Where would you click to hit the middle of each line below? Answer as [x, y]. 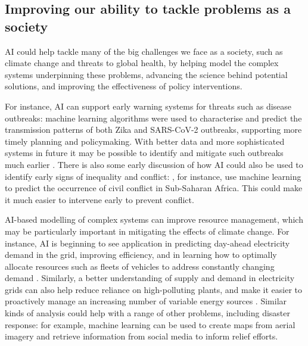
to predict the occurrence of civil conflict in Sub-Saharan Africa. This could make [154, 188]
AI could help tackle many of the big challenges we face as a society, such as [144, 51]
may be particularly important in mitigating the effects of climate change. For [147, 231]
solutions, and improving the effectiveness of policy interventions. [124, 86]
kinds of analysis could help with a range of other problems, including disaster [147, 313]
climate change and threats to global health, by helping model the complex [142, 63]
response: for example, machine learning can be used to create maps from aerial [150, 324]
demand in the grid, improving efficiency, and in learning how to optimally [141, 255]
